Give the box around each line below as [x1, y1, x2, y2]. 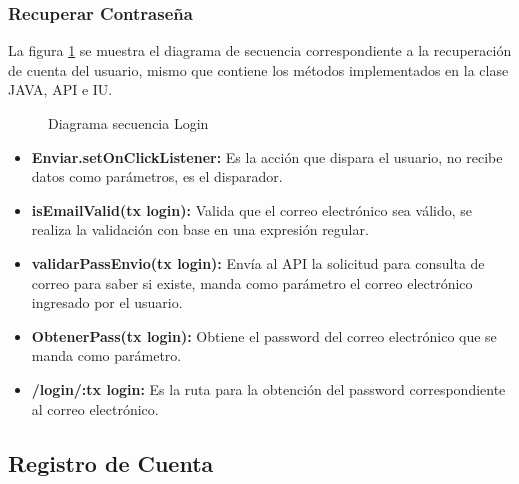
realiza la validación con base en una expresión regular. [31, 219, 369, 240]
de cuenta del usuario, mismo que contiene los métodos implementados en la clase [8, 59, 509, 80]
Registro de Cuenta [8, 447, 214, 478]
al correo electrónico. [31, 398, 159, 419]
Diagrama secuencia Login [48, 113, 209, 133]
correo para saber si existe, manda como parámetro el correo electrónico [31, 272, 473, 293]
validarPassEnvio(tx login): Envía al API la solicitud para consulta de [31, 252, 485, 273]
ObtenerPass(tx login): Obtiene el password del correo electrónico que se [31, 325, 497, 346]
